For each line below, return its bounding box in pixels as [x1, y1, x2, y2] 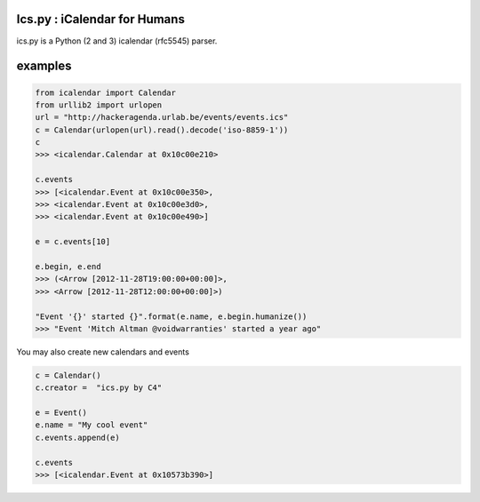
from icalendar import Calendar [35, 87, 177, 98]
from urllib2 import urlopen [35, 100, 163, 110]
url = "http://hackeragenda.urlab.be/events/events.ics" [35, 112, 289, 123]
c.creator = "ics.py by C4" [35, 383, 163, 393]
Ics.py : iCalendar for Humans [16, 12, 186, 27]
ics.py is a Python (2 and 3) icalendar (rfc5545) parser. [16, 36, 218, 46]
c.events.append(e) [35, 432, 120, 442]
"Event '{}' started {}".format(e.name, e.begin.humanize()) [35, 311, 308, 322]
